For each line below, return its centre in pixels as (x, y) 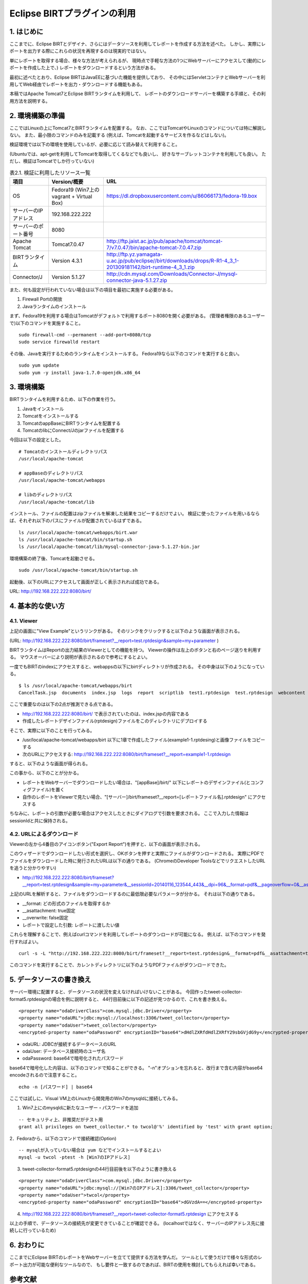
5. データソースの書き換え (50, 980)
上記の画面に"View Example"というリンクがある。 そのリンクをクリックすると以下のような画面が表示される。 (126, 631)
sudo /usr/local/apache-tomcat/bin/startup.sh (78, 570)
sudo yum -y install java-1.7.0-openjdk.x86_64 (80, 373)
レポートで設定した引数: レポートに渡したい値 (71, 925)
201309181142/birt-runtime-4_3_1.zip (150, 267)
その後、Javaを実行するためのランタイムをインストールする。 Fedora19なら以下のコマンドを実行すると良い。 (126, 353)
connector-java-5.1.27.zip (137, 280)
